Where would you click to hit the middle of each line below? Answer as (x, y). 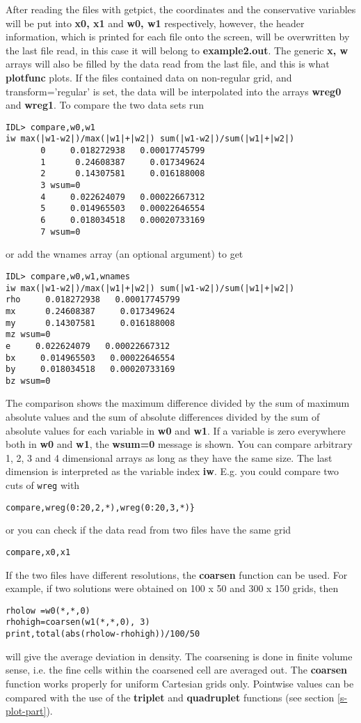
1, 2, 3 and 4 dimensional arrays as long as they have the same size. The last (169, 457)
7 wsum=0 (61, 232)
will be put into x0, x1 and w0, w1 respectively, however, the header (155, 23)
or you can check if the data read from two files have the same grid (149, 530)
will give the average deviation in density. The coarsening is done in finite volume (179, 656)
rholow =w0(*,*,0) (48, 611)
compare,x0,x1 (38, 552)
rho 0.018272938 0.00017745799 (93, 300)
